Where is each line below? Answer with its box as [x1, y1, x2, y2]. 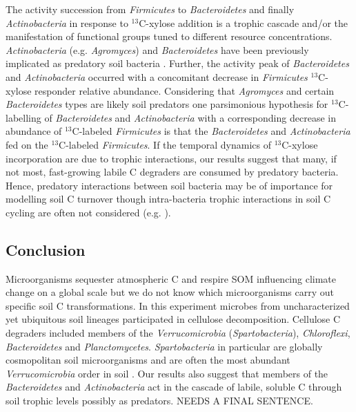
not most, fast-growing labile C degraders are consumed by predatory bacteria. [6, 165, 339, 179]
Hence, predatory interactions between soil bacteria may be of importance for [6, 178, 333, 192]
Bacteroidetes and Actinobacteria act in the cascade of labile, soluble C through [6, 380, 342, 394]
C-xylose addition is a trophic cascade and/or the [139, 15, 348, 30]
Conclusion [6, 238, 86, 260]
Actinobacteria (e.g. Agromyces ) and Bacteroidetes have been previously [6, 42, 309, 57]
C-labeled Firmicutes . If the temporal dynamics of [59, 137, 271, 151]
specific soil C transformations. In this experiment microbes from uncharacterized [6, 298, 350, 312]
